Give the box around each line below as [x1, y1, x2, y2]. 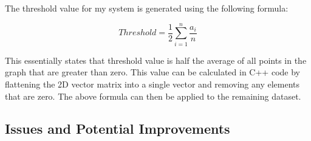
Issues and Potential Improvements [5, 119, 230, 138]
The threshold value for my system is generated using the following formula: [5, 2, 289, 14]
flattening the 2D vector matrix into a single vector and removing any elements [5, 77, 300, 90]
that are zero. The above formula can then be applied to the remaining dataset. [5, 89, 301, 102]
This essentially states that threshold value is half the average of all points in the [5, 53, 307, 66]
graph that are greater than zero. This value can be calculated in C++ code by [5, 66, 300, 78]
